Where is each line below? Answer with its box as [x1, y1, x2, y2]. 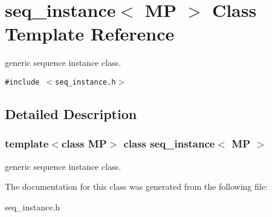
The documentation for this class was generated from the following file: [5, 180, 268, 193]
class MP [61, 136, 107, 151]
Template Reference [5, 21, 175, 46]
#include [5, 77, 40, 86]
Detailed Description [5, 104, 137, 123]
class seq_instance [123, 136, 215, 151]
